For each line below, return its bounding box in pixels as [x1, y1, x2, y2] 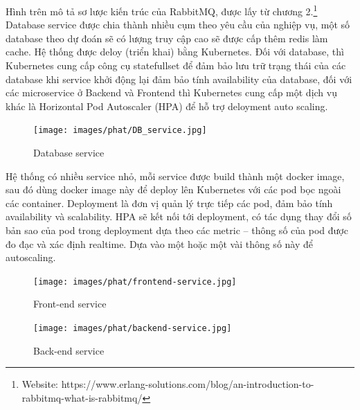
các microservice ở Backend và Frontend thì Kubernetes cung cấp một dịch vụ [6, 85, 337, 100]
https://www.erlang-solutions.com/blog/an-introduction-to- [61, 377, 314, 391]
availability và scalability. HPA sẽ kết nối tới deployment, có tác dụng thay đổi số [6, 209, 352, 224]
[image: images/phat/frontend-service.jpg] [33, 276, 237, 287]
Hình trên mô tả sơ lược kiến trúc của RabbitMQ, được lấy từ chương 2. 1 [6, 2, 318, 18]
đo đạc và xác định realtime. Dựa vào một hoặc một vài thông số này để [6, 236, 313, 251]
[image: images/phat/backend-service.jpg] [33, 323, 232, 334]
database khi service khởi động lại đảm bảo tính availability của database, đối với [6, 71, 352, 86]
